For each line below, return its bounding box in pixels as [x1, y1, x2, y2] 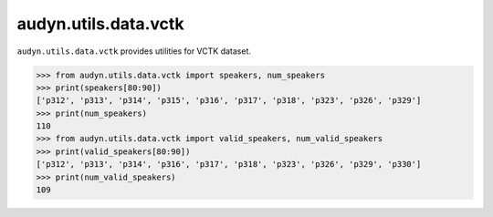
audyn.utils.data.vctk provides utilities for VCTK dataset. [16, 46, 251, 57]
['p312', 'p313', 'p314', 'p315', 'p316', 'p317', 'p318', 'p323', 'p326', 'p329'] [36, 96, 422, 106]
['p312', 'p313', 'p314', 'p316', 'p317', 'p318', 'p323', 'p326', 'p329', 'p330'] [36, 160, 422, 170]
